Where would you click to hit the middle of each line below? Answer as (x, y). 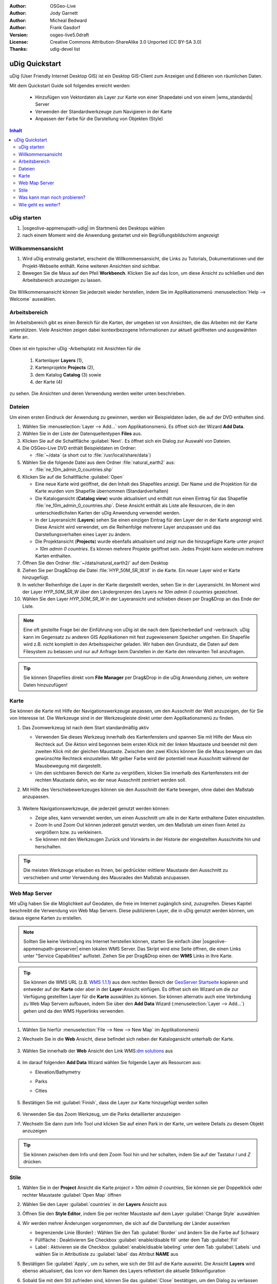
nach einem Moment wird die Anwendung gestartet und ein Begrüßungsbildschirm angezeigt (121, 235)
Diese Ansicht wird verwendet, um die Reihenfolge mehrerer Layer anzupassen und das (128, 527)
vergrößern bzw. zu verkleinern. (69, 832)
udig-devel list (65, 49)
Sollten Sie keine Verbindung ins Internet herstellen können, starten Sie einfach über (112, 941)
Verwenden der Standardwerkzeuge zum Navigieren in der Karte (104, 111)
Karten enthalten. (53, 556)
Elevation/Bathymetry (58, 1072)
